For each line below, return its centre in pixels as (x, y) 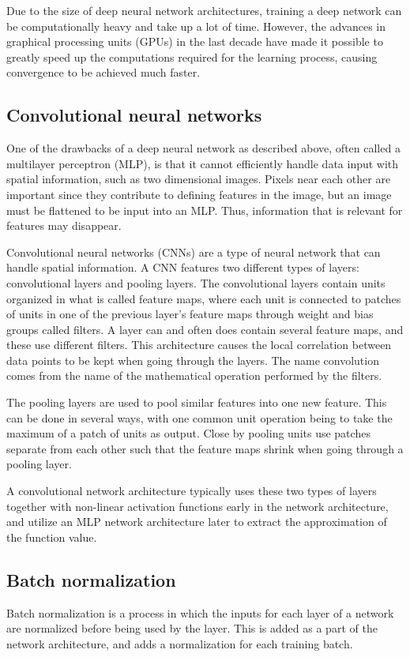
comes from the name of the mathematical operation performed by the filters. (194, 375)
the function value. (52, 537)
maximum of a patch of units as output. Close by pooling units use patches (188, 433)
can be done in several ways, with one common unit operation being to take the (199, 417)
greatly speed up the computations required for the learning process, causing (192, 56)
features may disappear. (64, 225)
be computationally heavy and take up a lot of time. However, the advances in (196, 26)
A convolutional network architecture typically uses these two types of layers (192, 491)
